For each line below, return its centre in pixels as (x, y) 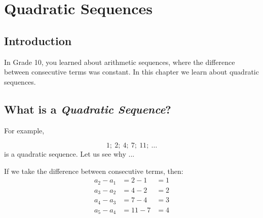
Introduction (38, 40)
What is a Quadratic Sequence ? (88, 109)
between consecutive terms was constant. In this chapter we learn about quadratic (131, 72)
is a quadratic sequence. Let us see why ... (69, 154)
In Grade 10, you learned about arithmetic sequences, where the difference (120, 62)
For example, (24, 130)
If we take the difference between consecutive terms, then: (94, 171)
